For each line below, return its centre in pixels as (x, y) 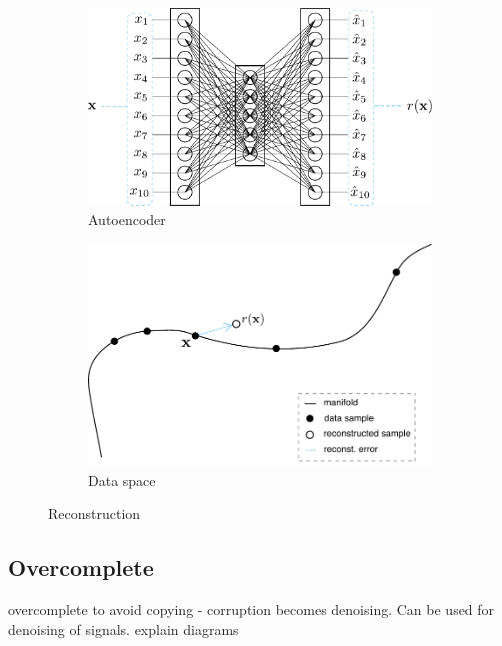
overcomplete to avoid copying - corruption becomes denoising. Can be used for (251, 608)
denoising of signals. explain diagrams (123, 628)
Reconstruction (94, 513)
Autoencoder (127, 219)
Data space (122, 479)
